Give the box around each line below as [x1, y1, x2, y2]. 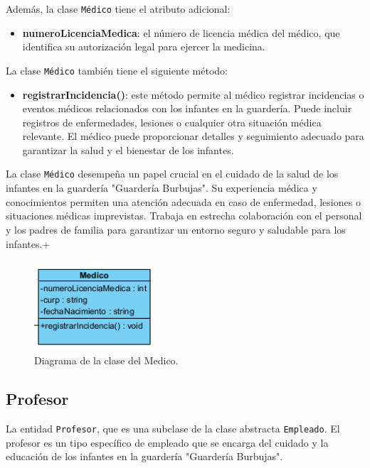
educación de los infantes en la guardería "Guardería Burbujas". [6, 449, 283, 464]
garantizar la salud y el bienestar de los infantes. [22, 142, 234, 157]
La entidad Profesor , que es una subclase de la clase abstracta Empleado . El [6, 420, 340, 435]
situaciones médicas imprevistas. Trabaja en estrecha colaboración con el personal [6, 208, 362, 223]
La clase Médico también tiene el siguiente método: [6, 62, 228, 77]
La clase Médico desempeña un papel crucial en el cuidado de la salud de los [6, 166, 339, 181]
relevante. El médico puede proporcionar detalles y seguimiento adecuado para [22, 129, 364, 143]
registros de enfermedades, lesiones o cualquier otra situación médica [22, 114, 322, 129]
